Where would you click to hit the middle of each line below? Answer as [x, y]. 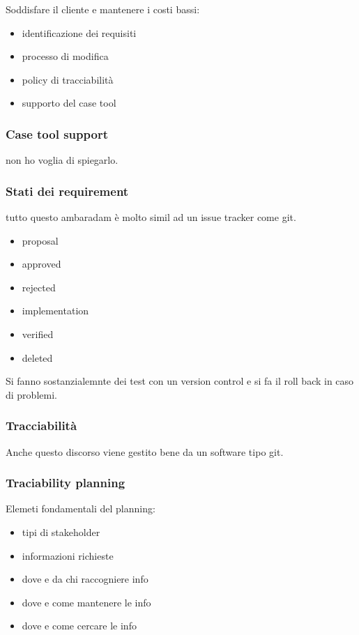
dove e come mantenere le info [86, 602]
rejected [39, 287]
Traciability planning [66, 483]
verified [38, 334]
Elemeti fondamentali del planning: [81, 508]
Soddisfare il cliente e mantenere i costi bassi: [103, 9]
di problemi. [31, 394]
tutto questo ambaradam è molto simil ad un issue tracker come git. [151, 217]
